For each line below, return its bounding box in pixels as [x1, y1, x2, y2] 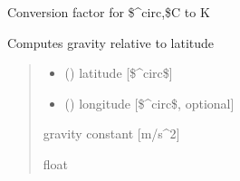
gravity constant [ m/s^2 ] [43, 124, 180, 143]
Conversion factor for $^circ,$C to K [7, 3, 210, 21]
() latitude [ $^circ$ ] [64, 63, 173, 82]
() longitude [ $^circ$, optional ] [64, 93, 235, 112]
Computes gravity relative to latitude [7, 33, 215, 52]
